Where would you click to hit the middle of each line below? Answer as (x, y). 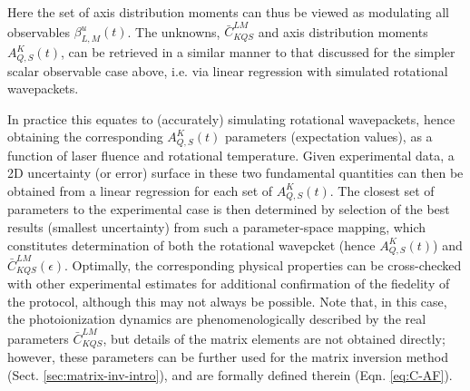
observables (39, 31)
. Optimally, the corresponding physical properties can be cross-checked (263, 264)
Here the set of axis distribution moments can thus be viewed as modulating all (229, 12)
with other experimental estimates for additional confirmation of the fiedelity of (229, 283)
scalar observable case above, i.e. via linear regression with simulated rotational (228, 70)
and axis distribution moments (343, 31)
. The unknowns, (174, 31)
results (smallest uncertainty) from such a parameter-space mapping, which (217, 227)
